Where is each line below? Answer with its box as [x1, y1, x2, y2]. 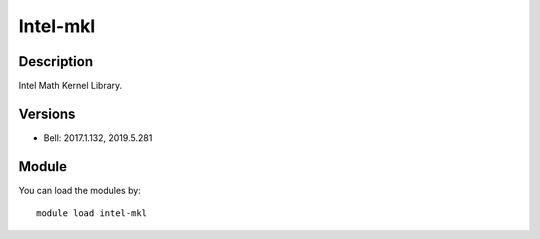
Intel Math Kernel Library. [18, 80, 123, 92]
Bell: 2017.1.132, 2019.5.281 [43, 131, 153, 144]
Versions [18, 105, 76, 122]
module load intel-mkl [36, 208, 148, 219]
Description [18, 53, 94, 70]
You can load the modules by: [18, 184, 142, 196]
